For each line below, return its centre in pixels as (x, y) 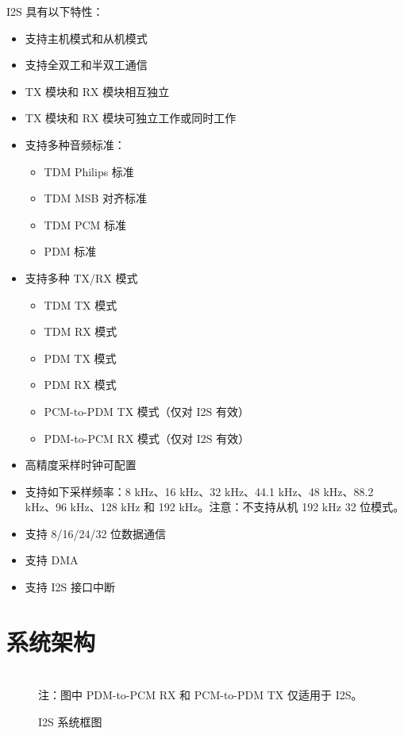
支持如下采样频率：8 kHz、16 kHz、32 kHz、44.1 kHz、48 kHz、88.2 (199, 491)
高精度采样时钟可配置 (81, 465)
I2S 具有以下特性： (55, 11)
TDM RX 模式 (81, 331)
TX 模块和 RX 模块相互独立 (97, 91)
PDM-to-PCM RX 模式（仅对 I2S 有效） (147, 438)
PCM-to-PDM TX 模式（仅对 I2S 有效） (147, 411)
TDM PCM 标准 (85, 224)
